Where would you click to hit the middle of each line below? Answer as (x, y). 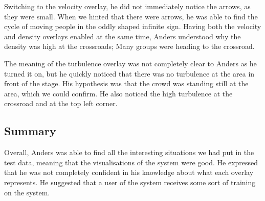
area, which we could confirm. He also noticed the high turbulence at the (118, 93)
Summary (30, 131)
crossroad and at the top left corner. (61, 103)
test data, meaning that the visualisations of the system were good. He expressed (131, 162)
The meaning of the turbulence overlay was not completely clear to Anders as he (130, 63)
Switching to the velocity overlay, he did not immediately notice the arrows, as (127, 6)
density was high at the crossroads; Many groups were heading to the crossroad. (129, 46)
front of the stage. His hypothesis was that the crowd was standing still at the (126, 83)
